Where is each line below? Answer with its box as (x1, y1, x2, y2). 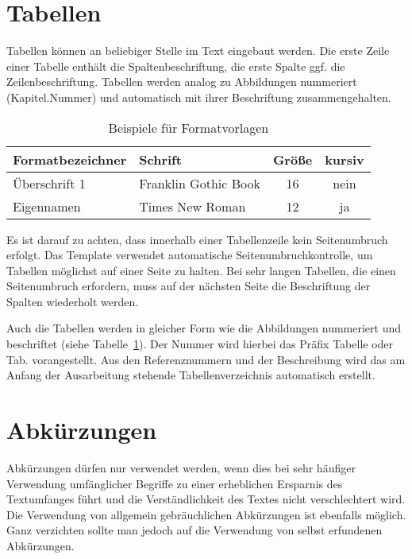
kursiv (325, 149, 364, 169)
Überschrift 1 (13, 173, 86, 192)
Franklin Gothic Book (139, 173, 260, 192)
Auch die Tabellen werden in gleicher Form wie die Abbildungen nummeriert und (6, 320, 402, 336)
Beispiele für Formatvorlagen (108, 118, 269, 137)
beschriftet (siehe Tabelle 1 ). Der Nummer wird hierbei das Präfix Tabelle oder (6, 336, 394, 352)
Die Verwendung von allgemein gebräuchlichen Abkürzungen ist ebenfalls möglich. (6, 506, 406, 522)
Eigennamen (13, 196, 81, 215)
